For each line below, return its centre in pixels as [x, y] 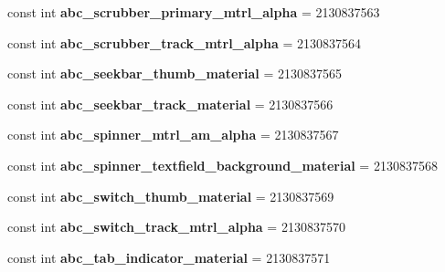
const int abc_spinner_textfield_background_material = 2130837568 [222, 165]
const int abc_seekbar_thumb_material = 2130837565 [175, 73]
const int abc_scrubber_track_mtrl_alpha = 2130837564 [184, 42]
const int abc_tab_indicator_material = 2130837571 [169, 257]
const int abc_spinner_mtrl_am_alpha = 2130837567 [173, 135]
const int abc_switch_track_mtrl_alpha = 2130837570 [176, 227]
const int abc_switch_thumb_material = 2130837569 [171, 196]
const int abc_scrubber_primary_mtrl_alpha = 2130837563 [194, 12]
